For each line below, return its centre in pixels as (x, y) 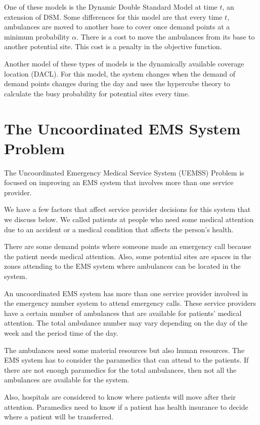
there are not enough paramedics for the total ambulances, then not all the (120, 369)
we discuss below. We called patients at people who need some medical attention (129, 219)
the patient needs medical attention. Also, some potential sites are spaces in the (128, 256)
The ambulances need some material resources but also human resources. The (124, 350)
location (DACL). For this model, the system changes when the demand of (120, 73)
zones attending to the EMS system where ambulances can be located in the (122, 266)
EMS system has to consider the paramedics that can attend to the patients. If (126, 360)
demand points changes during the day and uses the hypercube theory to (117, 83)
